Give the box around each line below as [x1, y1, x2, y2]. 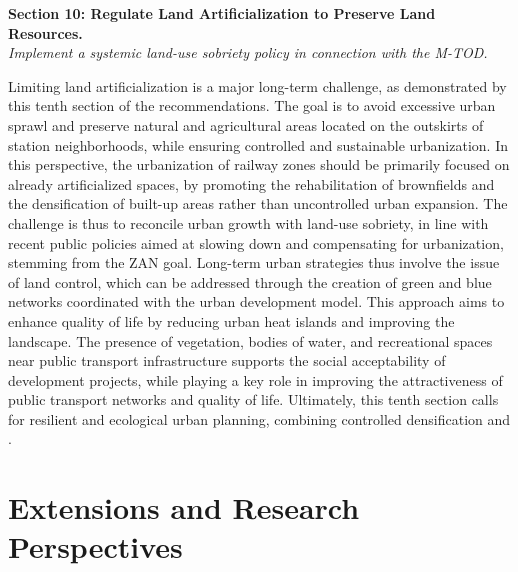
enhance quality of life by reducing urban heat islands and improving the [8, 310, 455, 331]
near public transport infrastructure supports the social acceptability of [8, 350, 446, 371]
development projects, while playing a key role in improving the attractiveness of [8, 369, 503, 390]
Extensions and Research [8, 487, 360, 528]
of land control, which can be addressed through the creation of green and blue [8, 271, 492, 292]
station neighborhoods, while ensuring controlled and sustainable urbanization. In [8, 134, 508, 155]
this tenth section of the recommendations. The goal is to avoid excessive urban [8, 95, 496, 116]
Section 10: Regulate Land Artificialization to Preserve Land [8, 3, 436, 23]
